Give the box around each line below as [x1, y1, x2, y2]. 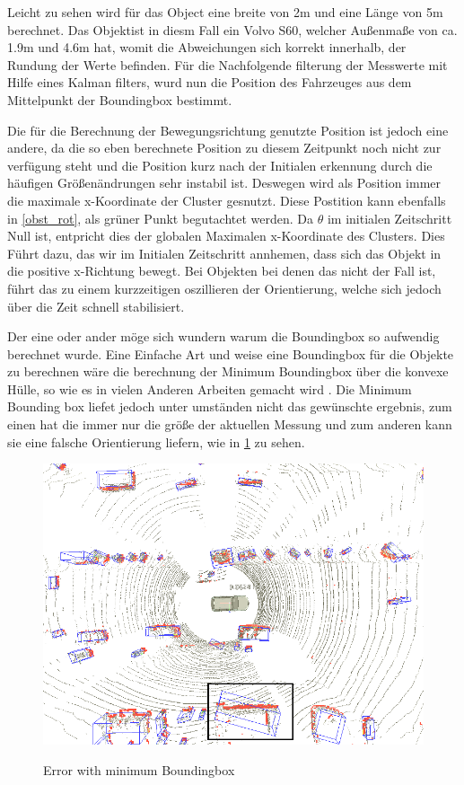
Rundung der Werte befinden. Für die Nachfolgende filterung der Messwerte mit [7, 55, 448, 74]
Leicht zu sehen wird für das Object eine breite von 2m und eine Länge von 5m [7, 3, 443, 21]
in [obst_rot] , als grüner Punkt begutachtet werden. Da [7, 208, 314, 227]
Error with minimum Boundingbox [43, 760, 235, 779]
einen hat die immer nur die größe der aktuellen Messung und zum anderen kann [7, 415, 452, 434]
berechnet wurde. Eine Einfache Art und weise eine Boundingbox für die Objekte [7, 344, 454, 363]
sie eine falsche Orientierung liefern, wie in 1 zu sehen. [7, 432, 305, 451]
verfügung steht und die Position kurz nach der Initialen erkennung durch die [7, 155, 433, 174]
